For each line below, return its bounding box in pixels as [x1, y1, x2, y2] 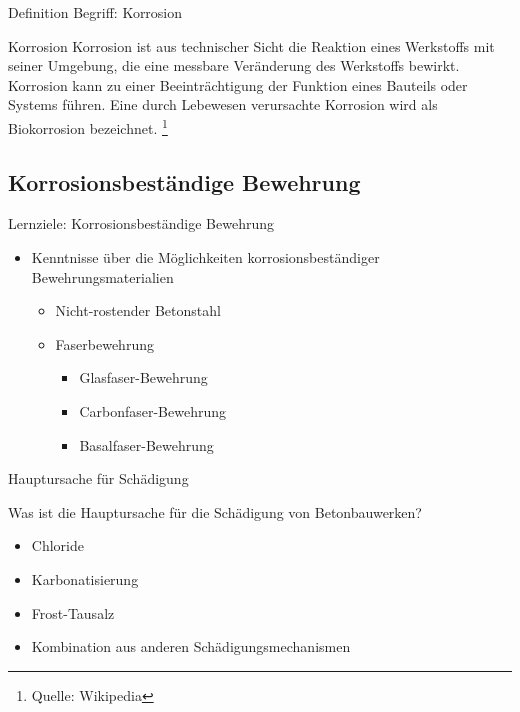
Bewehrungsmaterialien [31, 266, 174, 287]
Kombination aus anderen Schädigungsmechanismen [31, 636, 351, 657]
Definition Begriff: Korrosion [8, 2, 183, 22]
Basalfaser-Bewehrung [79, 434, 214, 455]
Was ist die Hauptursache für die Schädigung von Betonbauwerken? [8, 501, 422, 522]
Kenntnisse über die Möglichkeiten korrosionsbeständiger [31, 247, 380, 268]
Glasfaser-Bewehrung [79, 367, 208, 388]
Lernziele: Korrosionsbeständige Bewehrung [8, 213, 274, 234]
